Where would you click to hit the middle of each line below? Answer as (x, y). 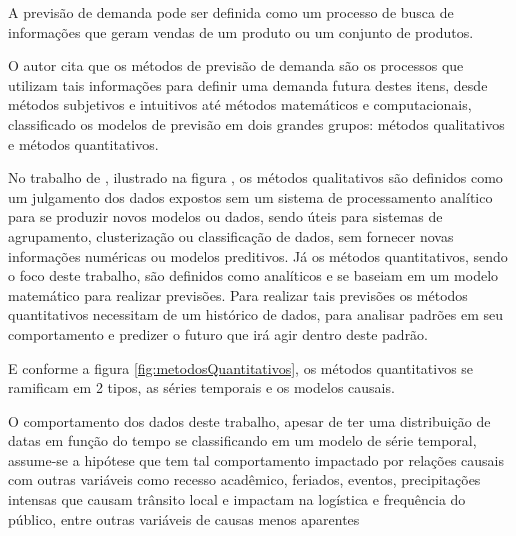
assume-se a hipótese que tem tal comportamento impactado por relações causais (256, 459)
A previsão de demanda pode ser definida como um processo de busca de (231, 12)
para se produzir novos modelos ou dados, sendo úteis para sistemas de (225, 216)
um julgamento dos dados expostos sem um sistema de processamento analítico (250, 196)
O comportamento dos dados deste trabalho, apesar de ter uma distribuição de (249, 420)
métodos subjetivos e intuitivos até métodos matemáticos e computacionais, (240, 104)
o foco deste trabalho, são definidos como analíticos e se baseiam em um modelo (253, 275)
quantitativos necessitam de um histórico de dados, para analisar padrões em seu (256, 314)
